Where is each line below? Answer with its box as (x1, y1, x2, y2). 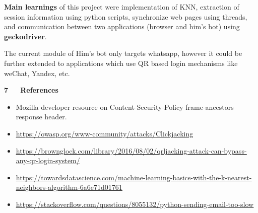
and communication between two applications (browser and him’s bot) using (4, 21, 240, 32)
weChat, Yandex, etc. (4, 67, 70, 78)
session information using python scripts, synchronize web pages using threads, (4, 11, 247, 22)
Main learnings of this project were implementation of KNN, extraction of (4, 2, 239, 12)
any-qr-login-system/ (16, 155, 80, 166)
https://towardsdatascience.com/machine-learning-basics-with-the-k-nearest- (16, 172, 252, 182)
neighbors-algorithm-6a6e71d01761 (16, 182, 122, 192)
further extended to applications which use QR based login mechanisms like (4, 57, 238, 68)
